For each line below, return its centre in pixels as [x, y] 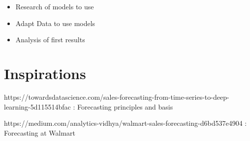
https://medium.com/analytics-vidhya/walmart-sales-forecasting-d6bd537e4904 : [125, 123]
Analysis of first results [50, 40]
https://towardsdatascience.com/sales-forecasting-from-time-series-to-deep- [117, 97]
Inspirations [45, 73]
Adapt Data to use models [55, 23]
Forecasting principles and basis [125, 106]
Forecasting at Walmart [40, 132]
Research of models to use [55, 6]
